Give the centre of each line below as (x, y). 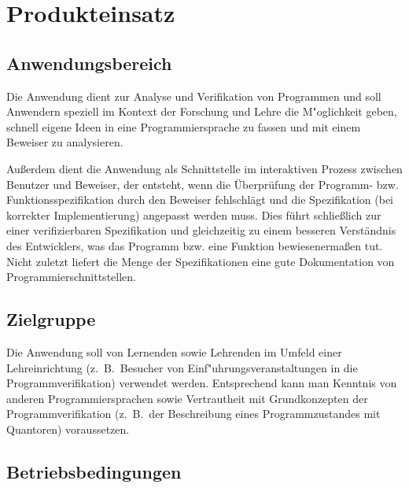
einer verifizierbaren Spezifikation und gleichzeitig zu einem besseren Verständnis (201, 230)
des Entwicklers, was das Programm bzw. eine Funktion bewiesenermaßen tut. (195, 245)
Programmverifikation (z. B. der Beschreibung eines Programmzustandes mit (193, 414)
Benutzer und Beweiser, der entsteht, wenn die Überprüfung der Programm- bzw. (203, 184)
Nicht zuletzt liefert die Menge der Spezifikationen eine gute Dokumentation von (201, 261)
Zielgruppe (51, 319)
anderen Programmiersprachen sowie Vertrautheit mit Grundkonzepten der (187, 398)
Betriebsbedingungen (94, 471)
